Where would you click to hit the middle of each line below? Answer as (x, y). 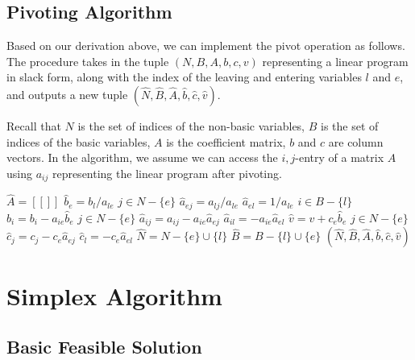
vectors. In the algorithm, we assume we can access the (142, 157)
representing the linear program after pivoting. (167, 173)
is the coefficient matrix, (226, 141)
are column (356, 141)
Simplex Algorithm (114, 295)
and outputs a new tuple (67, 94)
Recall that (34, 125)
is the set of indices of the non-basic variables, (191, 125)
